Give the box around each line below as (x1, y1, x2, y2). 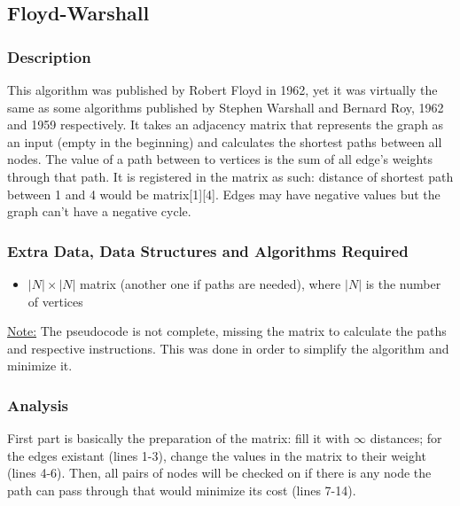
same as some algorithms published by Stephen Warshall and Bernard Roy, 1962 (7, 97, 444, 116)
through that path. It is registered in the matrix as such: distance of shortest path (7, 167, 454, 185)
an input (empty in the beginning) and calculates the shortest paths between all (7, 132, 442, 151)
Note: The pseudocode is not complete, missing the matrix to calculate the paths (7, 322, 447, 340)
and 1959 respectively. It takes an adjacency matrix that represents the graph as (7, 115, 444, 134)
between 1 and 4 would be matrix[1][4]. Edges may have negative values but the (7, 184, 441, 203)
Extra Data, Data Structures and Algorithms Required (7, 239, 409, 261)
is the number (365, 274, 441, 292)
